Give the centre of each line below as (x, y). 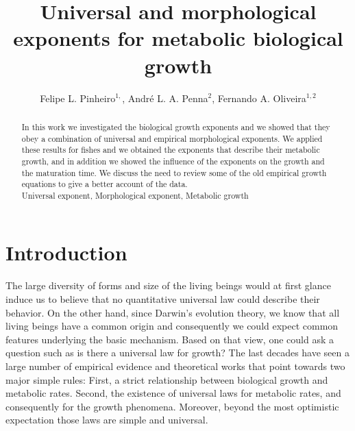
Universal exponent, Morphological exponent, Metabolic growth (135, 195)
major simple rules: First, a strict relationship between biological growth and (167, 379)
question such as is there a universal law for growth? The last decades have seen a (177, 353)
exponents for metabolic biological (178, 38)
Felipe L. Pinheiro (78, 98)
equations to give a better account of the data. (105, 184)
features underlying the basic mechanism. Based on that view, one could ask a (170, 339)
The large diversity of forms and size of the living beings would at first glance (168, 285)
